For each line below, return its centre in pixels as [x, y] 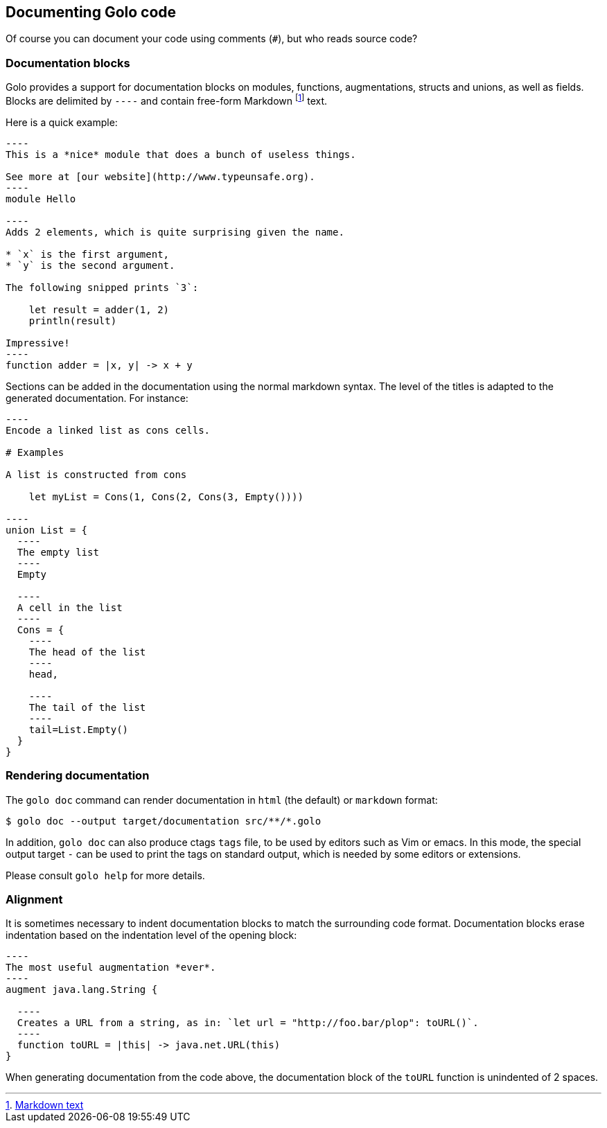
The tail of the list [87, 707]
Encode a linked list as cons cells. [108, 430]
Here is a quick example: [62, 122]
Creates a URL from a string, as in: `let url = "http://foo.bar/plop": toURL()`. [248, 1023]
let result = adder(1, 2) [99, 309]
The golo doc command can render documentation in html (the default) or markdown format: [222, 800]
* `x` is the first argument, [88, 254]
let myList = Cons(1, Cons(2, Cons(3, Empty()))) [166, 496]
